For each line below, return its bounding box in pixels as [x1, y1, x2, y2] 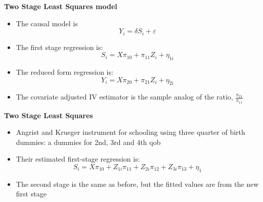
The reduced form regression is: [16, 67, 113, 77]
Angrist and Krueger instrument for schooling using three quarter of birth [16, 127, 245, 137]
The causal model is [16, 18, 78, 28]
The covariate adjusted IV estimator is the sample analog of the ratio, [16, 91, 233, 102]
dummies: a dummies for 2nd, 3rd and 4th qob [16, 136, 161, 147]
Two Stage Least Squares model [4, 1, 117, 11]
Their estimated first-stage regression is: [16, 154, 140, 164]
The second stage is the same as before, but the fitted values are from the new [16, 178, 259, 189]
